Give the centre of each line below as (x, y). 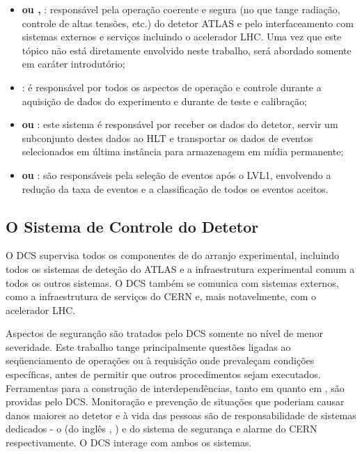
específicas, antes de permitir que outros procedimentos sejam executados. (163, 374)
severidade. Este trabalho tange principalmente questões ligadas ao (148, 346)
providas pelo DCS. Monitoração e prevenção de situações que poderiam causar (175, 401)
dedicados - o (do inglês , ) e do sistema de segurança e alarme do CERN (162, 429)
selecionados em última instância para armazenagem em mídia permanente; (183, 151)
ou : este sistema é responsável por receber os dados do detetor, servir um (180, 124)
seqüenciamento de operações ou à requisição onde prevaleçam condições (160, 360)
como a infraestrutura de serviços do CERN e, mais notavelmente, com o (161, 296)
